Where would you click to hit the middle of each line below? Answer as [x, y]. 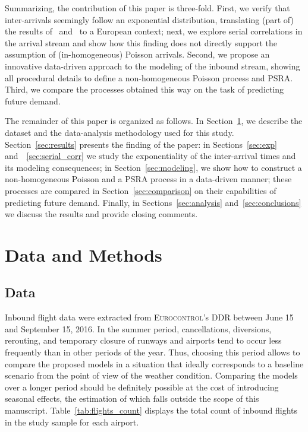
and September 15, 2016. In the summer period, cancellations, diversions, [138, 328]
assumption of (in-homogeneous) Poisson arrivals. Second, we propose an [137, 54]
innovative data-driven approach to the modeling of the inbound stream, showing [153, 66]
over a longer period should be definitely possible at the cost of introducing [142, 387]
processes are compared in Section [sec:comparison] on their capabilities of [141, 190]
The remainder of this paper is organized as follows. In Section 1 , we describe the [154, 121]
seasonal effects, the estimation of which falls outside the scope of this [132, 398]
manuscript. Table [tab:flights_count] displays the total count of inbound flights [151, 410]
